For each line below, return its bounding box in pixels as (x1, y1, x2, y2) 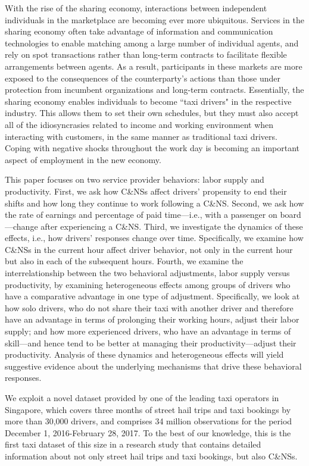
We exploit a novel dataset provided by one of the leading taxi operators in (5, 392, 279, 404)
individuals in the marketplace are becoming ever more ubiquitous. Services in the (5, 13, 304, 26)
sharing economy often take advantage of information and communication (5, 25, 273, 37)
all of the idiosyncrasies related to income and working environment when (5, 118, 274, 130)
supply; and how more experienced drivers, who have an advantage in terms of (5, 325, 291, 337)
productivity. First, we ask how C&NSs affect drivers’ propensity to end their (5, 184, 287, 197)
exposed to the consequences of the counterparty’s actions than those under (5, 71, 280, 84)
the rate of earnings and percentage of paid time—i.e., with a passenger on (5, 208, 277, 221)
